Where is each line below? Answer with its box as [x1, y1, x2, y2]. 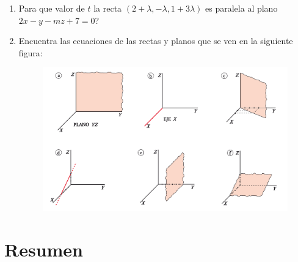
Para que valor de [18, 2, 85, 14]
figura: [18, 46, 43, 59]
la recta [93, 2, 122, 14]
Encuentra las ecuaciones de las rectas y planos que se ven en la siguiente [18, 34, 293, 47]
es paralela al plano [205, 2, 278, 14]
